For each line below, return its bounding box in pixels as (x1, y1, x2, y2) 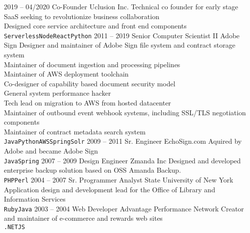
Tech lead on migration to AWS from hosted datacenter (4, 98, 171, 107)
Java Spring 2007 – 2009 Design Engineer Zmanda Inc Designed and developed (4, 155, 241, 165)
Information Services (4, 194, 66, 204)
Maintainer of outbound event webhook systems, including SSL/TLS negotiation (4, 107, 246, 117)
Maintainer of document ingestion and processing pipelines (4, 59, 180, 69)
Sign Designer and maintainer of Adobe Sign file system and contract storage (4, 40, 236, 50)
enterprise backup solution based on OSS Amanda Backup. (4, 165, 181, 175)
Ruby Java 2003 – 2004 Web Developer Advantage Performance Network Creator (4, 203, 244, 213)
